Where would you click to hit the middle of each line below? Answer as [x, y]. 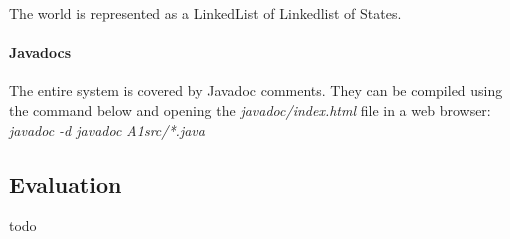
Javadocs [40, 52]
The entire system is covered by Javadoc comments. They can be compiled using [256, 90]
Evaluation [65, 183]
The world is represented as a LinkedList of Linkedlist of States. [205, 13]
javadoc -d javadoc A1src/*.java [107, 129]
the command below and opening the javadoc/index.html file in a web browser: [250, 109]
